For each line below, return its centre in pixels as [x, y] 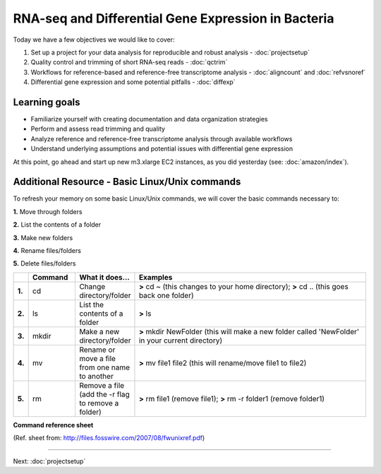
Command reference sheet [53, 425]
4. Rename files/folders [47, 251]
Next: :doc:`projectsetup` [49, 461]
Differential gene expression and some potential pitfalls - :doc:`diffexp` [133, 82]
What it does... [104, 277]
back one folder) [166, 295]
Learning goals [47, 102]
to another [96, 376]
